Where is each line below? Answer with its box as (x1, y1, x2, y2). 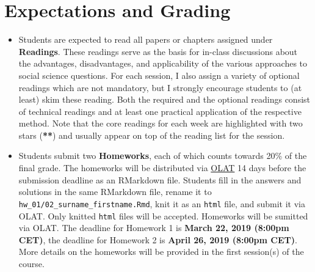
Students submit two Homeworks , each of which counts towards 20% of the (18, 149, 307, 162)
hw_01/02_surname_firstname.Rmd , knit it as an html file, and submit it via (18, 197, 305, 210)
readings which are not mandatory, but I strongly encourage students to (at (18, 81, 302, 94)
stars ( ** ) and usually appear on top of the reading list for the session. (18, 128, 285, 141)
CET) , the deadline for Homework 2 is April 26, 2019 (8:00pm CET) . (18, 233, 297, 246)
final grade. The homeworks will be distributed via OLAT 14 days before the (18, 161, 306, 174)
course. (18, 257, 45, 270)
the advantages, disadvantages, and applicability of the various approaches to (18, 57, 308, 70)
